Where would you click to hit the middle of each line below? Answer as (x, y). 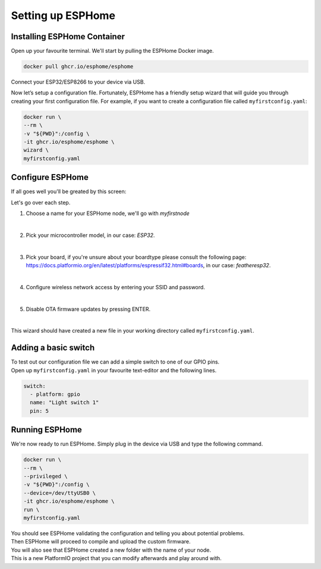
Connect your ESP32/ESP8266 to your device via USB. (78, 82)
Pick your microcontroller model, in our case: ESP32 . (90, 235)
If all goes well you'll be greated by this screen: (69, 192)
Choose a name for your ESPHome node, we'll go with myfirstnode (108, 213)
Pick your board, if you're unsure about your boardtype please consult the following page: (136, 257)
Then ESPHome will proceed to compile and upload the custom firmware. (101, 542)
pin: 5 (40, 411)
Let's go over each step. (41, 203)
